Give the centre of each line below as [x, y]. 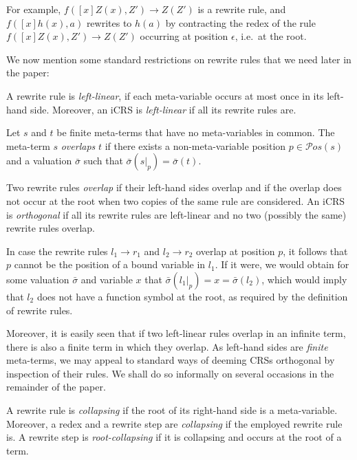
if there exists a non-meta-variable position [195, 145]
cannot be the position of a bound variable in [110, 264]
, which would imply [304, 279]
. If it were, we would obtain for [282, 264]
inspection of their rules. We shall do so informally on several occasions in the [170, 373]
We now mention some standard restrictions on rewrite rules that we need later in [179, 59]
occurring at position [184, 36]
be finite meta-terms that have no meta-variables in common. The [196, 132]
